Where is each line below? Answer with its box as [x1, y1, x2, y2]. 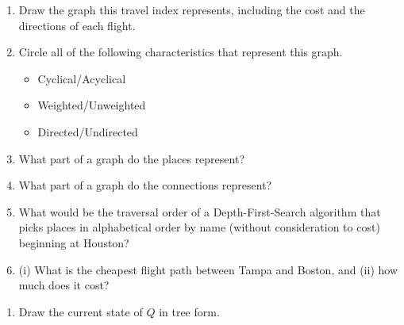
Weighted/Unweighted [37, 97, 146, 113]
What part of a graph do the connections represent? [18, 177, 272, 193]
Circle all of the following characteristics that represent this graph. [18, 44, 343, 60]
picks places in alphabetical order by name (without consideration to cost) [18, 219, 380, 235]
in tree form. [159, 303, 220, 319]
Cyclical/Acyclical [37, 70, 126, 86]
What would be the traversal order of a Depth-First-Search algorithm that [18, 203, 381, 220]
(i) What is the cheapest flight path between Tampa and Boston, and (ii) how [18, 261, 398, 277]
